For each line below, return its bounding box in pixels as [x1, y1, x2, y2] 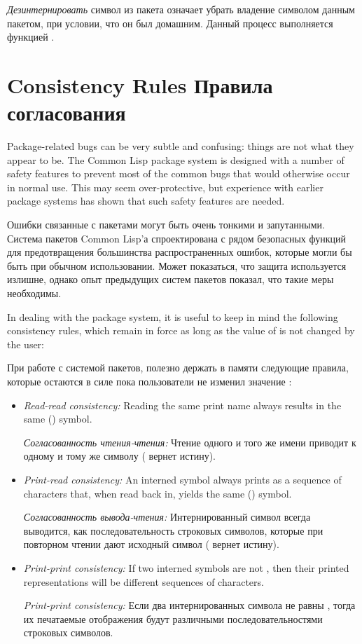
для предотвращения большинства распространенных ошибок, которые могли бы [7, 245, 352, 259]
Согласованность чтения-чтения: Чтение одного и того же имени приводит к [23, 434, 356, 449]
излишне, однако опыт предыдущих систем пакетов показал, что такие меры [7, 272, 334, 287]
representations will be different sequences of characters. [23, 574, 264, 589]
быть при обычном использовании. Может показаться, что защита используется [7, 258, 347, 273]
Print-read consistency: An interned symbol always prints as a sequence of [23, 472, 342, 486]
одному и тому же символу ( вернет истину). [23, 448, 216, 463]
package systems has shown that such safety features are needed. [7, 193, 285, 208]
